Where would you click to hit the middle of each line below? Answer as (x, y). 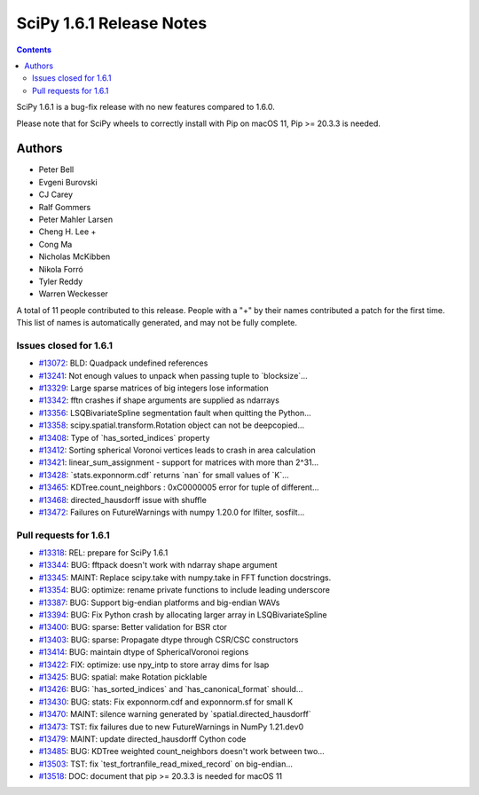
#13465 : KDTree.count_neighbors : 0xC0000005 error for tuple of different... (179, 487)
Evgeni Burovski (68, 182)
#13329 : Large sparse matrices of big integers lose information (154, 388)
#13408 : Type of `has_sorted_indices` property (124, 437)
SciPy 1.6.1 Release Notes (112, 23)
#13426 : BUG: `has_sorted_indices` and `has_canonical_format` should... (171, 689)
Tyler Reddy (61, 281)
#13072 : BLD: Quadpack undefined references (123, 363)
